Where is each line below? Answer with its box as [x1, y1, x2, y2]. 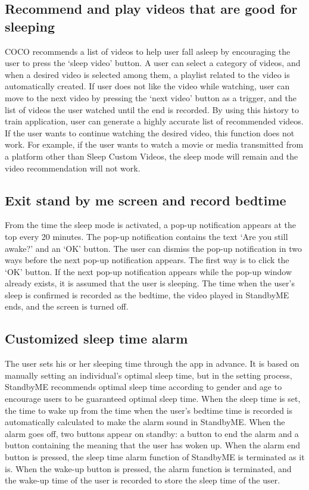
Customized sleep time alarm [5, 329, 188, 348]
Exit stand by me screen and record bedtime [5, 191, 286, 209]
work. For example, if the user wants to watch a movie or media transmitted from [5, 138, 304, 151]
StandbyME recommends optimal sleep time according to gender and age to [5, 380, 282, 393]
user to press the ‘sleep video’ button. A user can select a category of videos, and [5, 57, 301, 69]
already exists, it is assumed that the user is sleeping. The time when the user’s [5, 277, 295, 289]
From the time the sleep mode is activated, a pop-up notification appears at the [5, 219, 296, 231]
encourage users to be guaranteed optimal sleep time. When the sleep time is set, [5, 392, 301, 405]
